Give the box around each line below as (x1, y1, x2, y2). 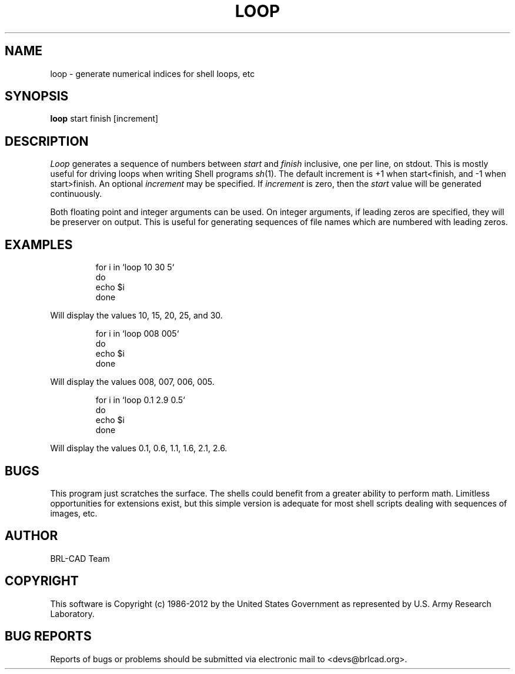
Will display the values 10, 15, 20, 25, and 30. (50, 310, 223, 321)
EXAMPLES (5, 237, 73, 252)
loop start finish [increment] (50, 113, 159, 124)
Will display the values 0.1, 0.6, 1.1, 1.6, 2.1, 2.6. (50, 443, 228, 454)
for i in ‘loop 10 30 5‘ (95, 262, 175, 273)
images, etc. (50, 508, 98, 518)
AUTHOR (5, 528, 58, 544)
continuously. (50, 189, 102, 199)
